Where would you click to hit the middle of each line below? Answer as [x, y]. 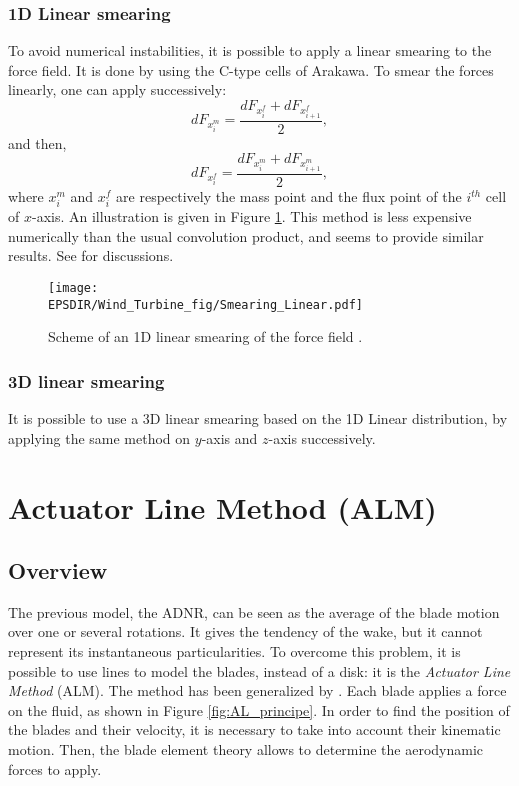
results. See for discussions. [91, 255]
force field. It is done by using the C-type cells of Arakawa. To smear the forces [251, 69]
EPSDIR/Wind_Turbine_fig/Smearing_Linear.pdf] [205, 304]
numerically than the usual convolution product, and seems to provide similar [246, 235]
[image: [73, 288]
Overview [58, 570]
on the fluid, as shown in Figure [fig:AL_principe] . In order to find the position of [259, 709]
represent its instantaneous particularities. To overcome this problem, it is [234, 651]
